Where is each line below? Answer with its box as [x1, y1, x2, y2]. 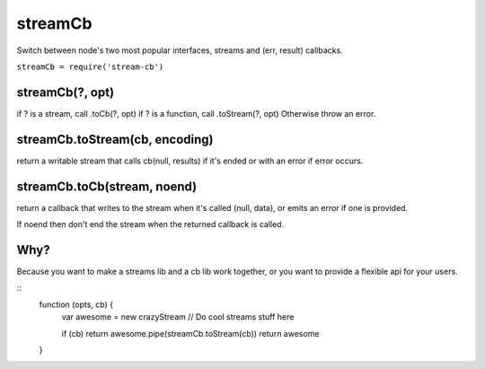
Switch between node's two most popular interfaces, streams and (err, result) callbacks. [16, 45, 343, 56]
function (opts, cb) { [39, 299, 114, 310]
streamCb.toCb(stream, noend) [16, 179, 198, 194]
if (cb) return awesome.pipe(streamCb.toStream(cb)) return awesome [61, 328, 320, 338]
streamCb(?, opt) [16, 84, 115, 100]
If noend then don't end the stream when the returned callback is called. [16, 219, 285, 230]
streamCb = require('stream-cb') [16, 61, 164, 72]
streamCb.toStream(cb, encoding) [16, 131, 215, 147]
